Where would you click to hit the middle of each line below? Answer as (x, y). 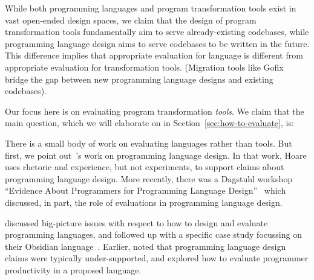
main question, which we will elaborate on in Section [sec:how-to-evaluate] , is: (149, 123)
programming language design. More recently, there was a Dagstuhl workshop (149, 178)
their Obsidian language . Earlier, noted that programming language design (146, 246)
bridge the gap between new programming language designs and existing (139, 79)
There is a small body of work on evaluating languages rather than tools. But (149, 143)
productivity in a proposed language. (73, 269)
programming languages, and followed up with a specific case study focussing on (153, 234)
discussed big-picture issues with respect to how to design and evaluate (136, 222)
